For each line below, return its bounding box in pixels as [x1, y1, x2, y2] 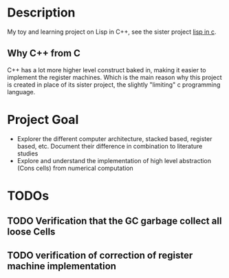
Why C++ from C [7, 47, 81, 59]
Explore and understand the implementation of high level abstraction [17, 156, 212, 164]
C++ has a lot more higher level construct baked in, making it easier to [7, 65, 206, 74]
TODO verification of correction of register [7, 249, 193, 261]
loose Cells [7, 226, 56, 238]
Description [7, 5, 76, 21]
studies [17, 149, 39, 158]
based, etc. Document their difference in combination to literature [17, 142, 203, 150]
